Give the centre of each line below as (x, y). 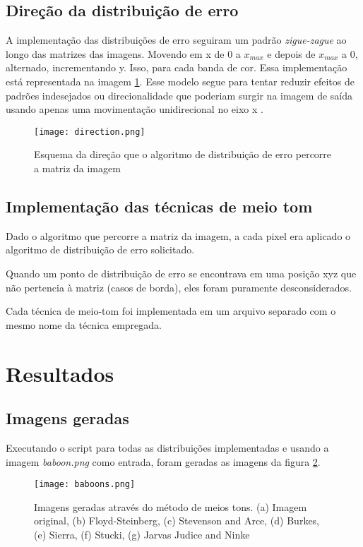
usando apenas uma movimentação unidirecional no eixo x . (135, 109)
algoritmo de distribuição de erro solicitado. (100, 250)
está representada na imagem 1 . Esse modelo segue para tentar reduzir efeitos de (180, 81)
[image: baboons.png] (85, 485)
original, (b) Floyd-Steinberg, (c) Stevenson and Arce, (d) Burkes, (177, 521)
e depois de (291, 53)
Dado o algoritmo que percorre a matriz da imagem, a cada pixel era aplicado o (178, 235)
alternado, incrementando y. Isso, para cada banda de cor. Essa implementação (177, 67)
